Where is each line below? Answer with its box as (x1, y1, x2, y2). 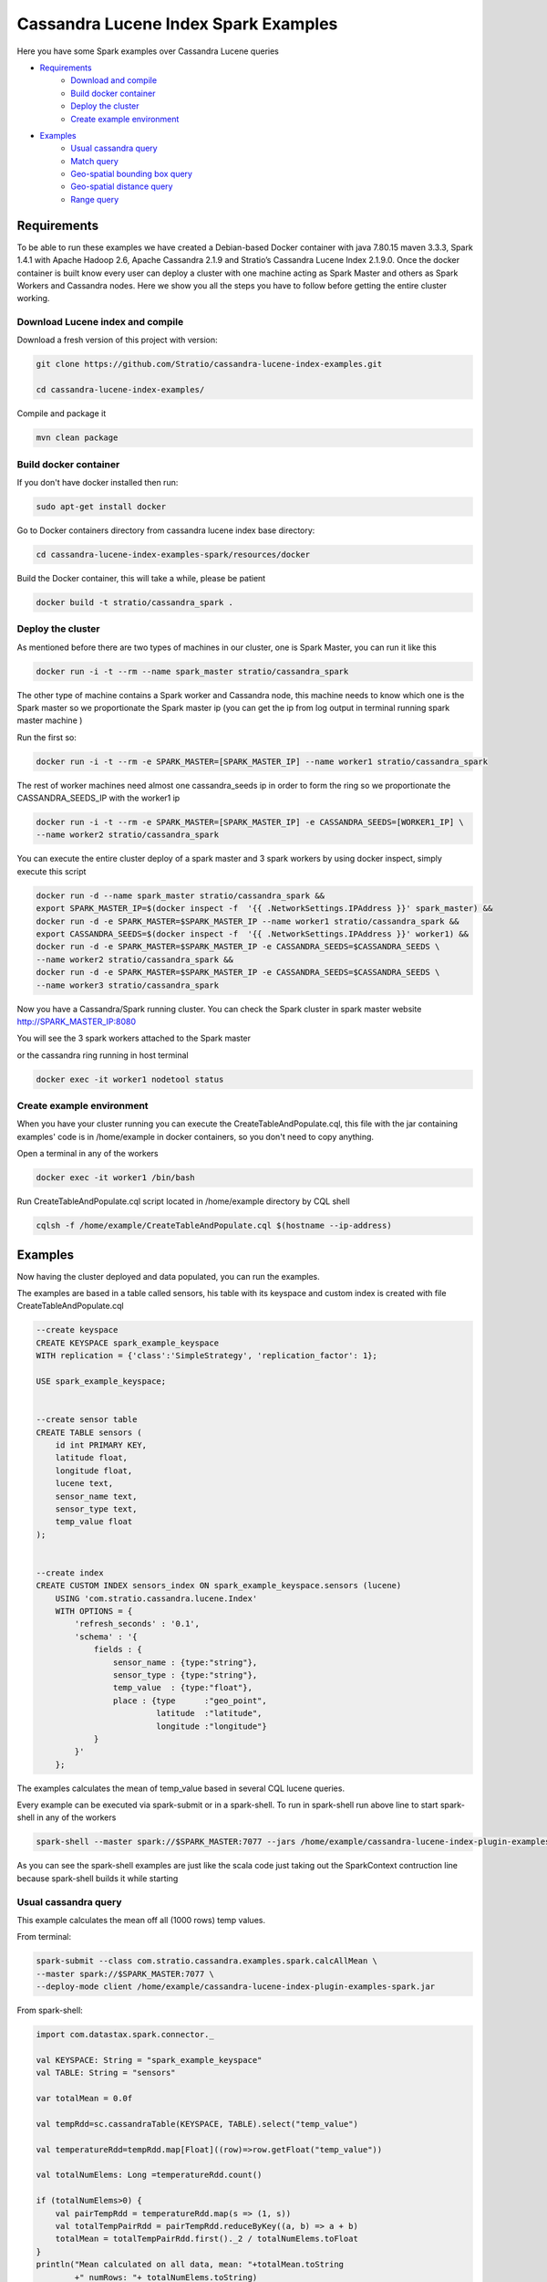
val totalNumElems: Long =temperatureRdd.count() (36, 2170, 263, 2181)
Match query (70, 155, 119, 166)
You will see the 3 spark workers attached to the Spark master (16, 1032, 251, 1044)
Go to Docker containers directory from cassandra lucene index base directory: (16, 525, 315, 536)
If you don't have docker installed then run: (16, 476, 179, 487)
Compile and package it (16, 408, 107, 419)
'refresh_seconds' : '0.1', (74, 1618, 201, 1629)
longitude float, (55, 1465, 133, 1476)
